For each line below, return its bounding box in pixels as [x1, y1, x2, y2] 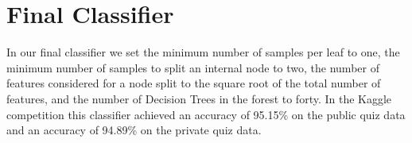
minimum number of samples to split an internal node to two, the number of [6, 59, 379, 75]
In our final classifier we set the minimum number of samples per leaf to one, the [6, 44, 400, 60]
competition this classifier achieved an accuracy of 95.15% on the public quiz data [6, 106, 406, 122]
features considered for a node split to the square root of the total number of [6, 75, 381, 91]
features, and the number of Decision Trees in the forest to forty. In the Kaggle [6, 90, 392, 106]
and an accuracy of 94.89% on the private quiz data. [6, 122, 262, 138]
